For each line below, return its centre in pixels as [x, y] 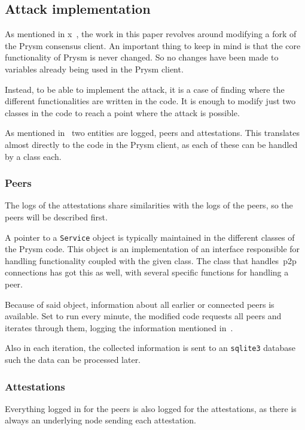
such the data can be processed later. [73, 360]
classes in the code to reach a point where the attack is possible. [122, 112]
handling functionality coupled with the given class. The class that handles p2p [151, 260]
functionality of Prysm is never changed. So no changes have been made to [142, 57]
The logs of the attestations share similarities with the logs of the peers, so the [149, 205]
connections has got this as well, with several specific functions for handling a [147, 272]
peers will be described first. [56, 216]
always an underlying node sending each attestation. [100, 420]
